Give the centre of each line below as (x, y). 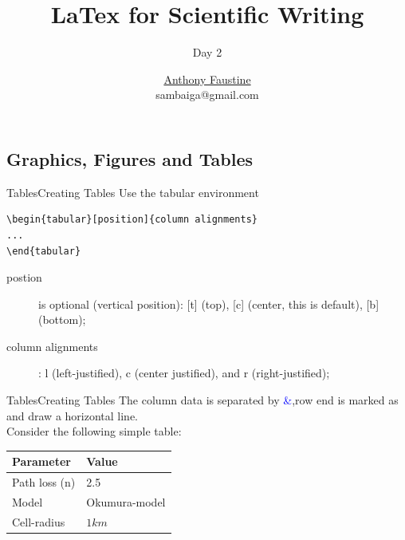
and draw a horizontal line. (72, 415)
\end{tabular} (44, 251)
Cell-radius (39, 521)
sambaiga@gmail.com (207, 95)
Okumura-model (126, 502)
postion (24, 277)
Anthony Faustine (207, 79)
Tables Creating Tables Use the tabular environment (133, 192)
